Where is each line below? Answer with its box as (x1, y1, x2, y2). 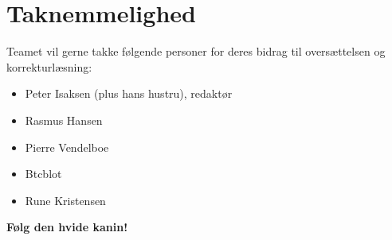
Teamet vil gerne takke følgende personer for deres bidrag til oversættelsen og (6, 43, 386, 60)
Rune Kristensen (25, 192, 106, 208)
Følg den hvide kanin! (6, 219, 128, 235)
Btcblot (25, 165, 62, 182)
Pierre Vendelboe (25, 138, 109, 155)
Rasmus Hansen (25, 111, 103, 128)
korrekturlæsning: (6, 58, 92, 75)
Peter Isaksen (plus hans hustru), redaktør (25, 85, 233, 102)
